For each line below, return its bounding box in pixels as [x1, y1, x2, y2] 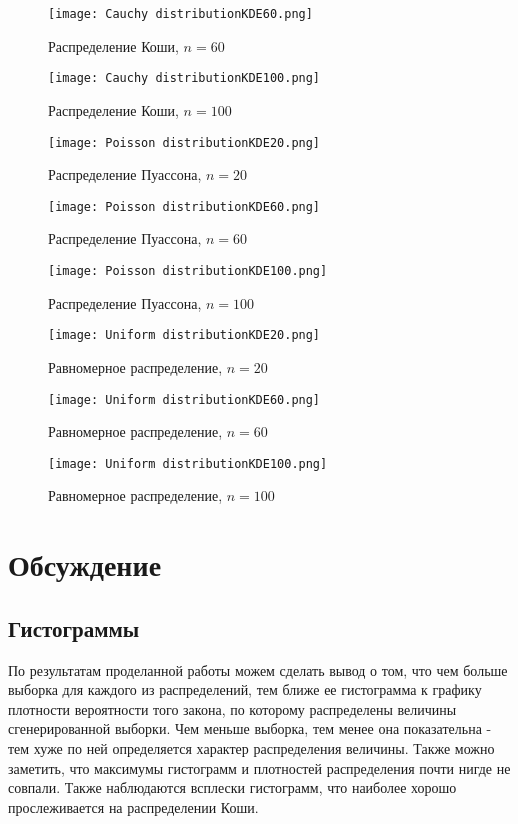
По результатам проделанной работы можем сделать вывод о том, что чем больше [8, 659, 508, 680]
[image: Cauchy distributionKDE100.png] [48, 71, 321, 86]
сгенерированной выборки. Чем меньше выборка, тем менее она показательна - [8, 718, 492, 739]
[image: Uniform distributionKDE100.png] [48, 456, 328, 471]
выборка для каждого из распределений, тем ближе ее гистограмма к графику [8, 679, 482, 700]
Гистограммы [8, 612, 140, 643]
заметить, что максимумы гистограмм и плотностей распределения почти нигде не [8, 757, 511, 778]
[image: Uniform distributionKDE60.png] [48, 392, 321, 407]
